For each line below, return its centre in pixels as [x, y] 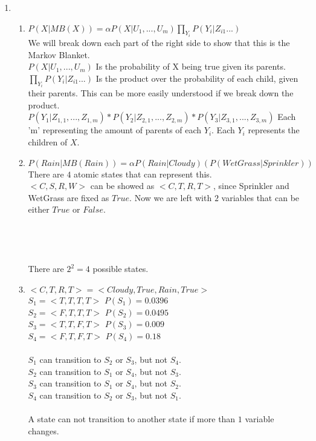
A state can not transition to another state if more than [132, 418]
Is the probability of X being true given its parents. [191, 66]
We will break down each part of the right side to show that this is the [159, 43]
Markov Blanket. [59, 54]
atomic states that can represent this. [143, 174]
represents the [274, 130]
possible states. [121, 269]
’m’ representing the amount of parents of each [115, 130]
